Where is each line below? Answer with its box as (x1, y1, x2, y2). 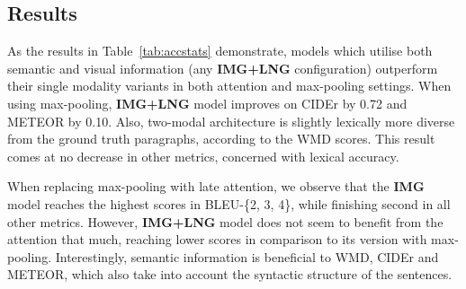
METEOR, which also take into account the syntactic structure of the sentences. (7, 265, 453, 284)
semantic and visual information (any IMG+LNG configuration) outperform (7, 58, 438, 77)
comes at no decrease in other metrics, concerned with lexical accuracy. (7, 146, 399, 165)
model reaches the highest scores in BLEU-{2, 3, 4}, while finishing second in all (7, 194, 451, 213)
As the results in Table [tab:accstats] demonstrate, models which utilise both (7, 41, 433, 60)
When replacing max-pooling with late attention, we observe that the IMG (7, 177, 425, 196)
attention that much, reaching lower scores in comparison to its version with (7, 230, 427, 249)
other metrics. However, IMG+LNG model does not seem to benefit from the (7, 212, 444, 231)
